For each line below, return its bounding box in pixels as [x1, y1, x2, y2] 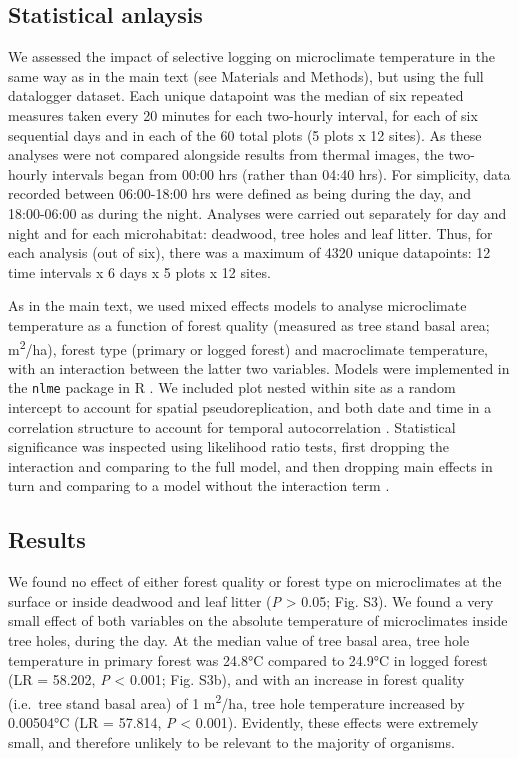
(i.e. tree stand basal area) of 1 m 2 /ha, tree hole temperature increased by [8, 689, 465, 713]
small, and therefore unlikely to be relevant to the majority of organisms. [8, 731, 455, 752]
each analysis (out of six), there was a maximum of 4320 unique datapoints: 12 [8, 242, 491, 263]
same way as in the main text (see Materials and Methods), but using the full [8, 65, 484, 86]
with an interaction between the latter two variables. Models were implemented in [8, 357, 510, 378]
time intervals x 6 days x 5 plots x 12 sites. [8, 261, 271, 282]
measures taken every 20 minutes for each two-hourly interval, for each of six [8, 104, 478, 125]
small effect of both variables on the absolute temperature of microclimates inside [8, 610, 508, 631]
